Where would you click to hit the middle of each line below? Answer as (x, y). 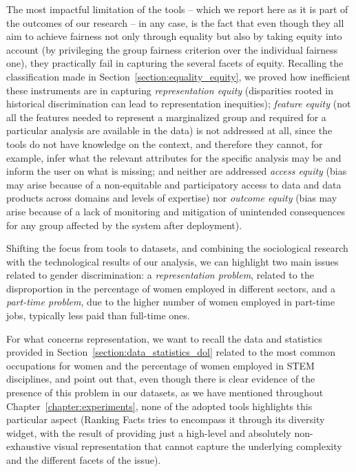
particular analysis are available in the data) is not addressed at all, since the (169, 130)
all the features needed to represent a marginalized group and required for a (166, 117)
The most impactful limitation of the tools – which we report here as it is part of (177, 9)
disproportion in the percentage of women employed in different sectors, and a (171, 288)
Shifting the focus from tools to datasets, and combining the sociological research (177, 248)
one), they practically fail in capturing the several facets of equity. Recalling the (175, 63)
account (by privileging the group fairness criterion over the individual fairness (172, 49)
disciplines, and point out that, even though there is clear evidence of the (161, 379)
